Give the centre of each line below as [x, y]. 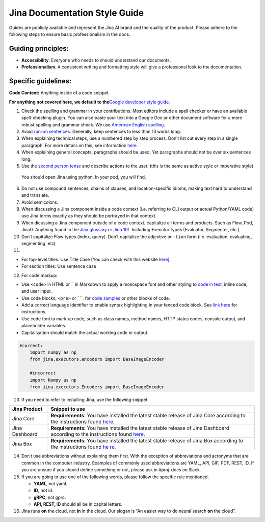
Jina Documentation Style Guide [77, 13]
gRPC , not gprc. [50, 497]
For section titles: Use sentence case [59, 266]
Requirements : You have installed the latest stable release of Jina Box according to [147, 441]
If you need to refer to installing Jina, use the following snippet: [85, 399]
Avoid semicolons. [40, 202]
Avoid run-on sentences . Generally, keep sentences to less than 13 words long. [101, 132]
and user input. [37, 291]
